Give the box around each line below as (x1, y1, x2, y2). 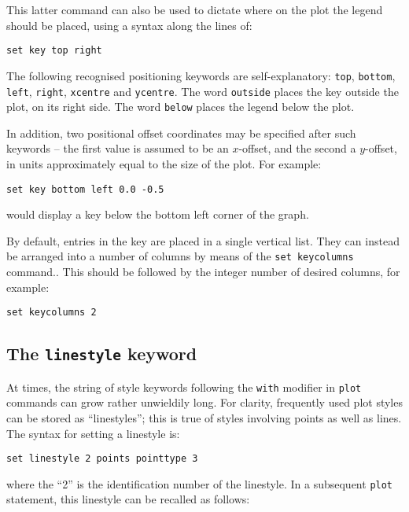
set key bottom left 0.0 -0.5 (6, 183, 164, 195)
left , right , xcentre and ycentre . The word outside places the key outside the (6, 83, 399, 99)
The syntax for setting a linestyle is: (6, 425, 180, 441)
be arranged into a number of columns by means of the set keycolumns (6, 248, 354, 264)
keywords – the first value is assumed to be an (6, 140, 229, 157)
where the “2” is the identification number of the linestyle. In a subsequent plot (6, 475, 393, 492)
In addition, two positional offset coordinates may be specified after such (6, 124, 356, 141)
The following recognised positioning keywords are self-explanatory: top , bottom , (6, 67, 396, 83)
